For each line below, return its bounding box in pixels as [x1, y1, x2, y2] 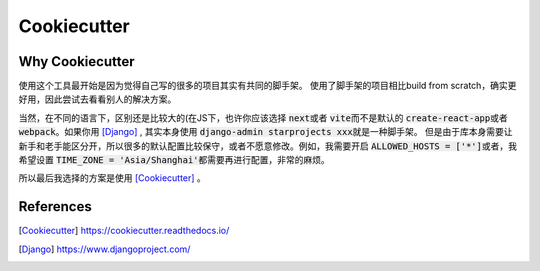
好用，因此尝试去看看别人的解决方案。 [18, 93, 177, 105]
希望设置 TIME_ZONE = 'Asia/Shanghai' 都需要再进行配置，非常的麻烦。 [18, 154, 330, 166]
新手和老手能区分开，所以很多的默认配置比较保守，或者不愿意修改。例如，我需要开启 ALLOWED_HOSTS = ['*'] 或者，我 [18, 140, 517, 152]
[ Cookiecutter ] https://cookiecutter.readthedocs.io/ [18, 225, 230, 237]
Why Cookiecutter [18, 53, 135, 70]
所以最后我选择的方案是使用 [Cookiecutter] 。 [18, 172, 207, 184]
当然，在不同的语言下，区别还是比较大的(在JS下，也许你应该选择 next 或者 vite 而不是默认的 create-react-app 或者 [18, 111, 509, 124]
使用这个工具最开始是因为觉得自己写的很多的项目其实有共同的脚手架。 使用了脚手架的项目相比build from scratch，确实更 [18, 80, 517, 92]
